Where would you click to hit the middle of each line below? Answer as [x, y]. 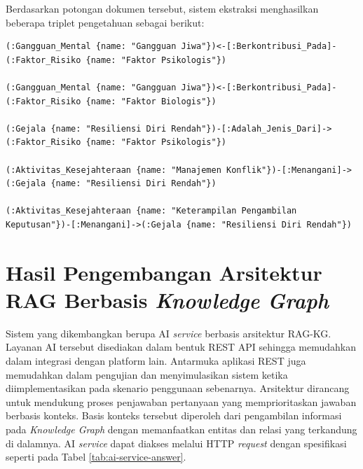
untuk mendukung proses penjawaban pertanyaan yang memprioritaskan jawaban [181, 401]
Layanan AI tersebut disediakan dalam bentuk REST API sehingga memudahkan [181, 347]
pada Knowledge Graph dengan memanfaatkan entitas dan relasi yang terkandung [181, 429]
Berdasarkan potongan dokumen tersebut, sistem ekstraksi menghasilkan [162, 8]
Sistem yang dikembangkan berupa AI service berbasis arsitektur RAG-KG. [169, 333]
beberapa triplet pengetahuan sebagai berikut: [105, 22]
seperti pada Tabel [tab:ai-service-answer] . [96, 457]
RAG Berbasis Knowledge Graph [167, 300]
